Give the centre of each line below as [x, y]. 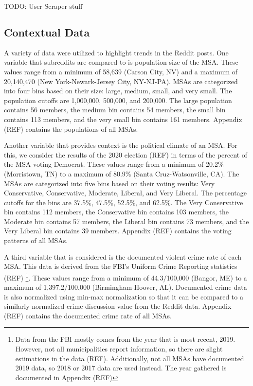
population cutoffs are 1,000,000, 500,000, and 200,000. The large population [118, 100]
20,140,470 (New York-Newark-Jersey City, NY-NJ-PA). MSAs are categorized [121, 81]
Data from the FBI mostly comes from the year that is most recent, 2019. [125, 339]
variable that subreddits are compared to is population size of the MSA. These [121, 62]
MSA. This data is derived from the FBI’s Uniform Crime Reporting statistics [121, 266]
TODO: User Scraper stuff [43, 6]
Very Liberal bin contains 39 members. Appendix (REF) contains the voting [118, 231]
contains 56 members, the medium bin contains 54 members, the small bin [115, 110]
